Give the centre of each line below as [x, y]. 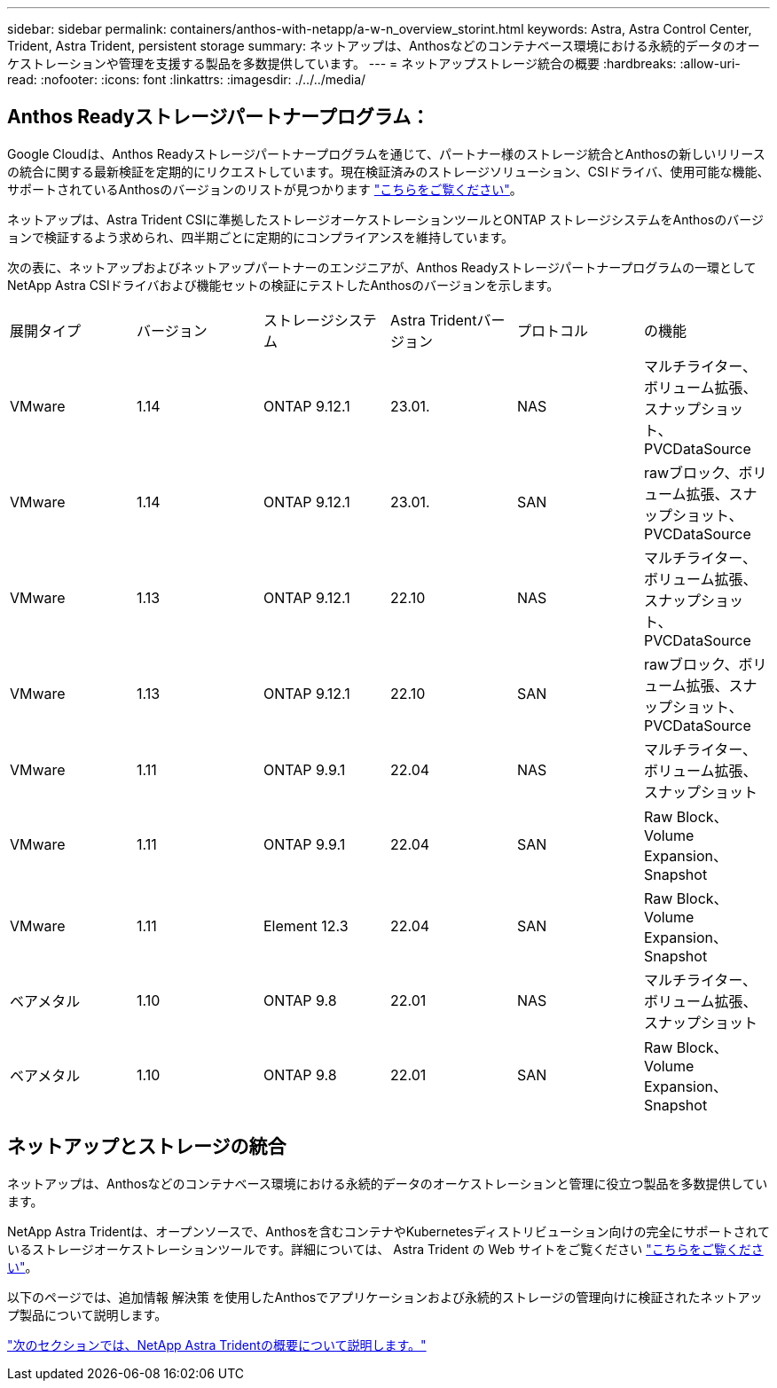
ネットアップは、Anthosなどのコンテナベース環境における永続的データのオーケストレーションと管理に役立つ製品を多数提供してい [388, 1183]
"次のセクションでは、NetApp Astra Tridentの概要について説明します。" [217, 1345]
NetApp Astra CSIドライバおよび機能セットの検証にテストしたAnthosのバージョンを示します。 [283, 285]
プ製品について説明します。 [87, 1314]
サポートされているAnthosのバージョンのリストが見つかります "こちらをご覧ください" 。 [265, 189]
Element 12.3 [306, 925]
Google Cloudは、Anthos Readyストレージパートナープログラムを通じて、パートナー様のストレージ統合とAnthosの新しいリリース [386, 153]
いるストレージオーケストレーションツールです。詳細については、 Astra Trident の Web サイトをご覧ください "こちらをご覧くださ [385, 1249]
